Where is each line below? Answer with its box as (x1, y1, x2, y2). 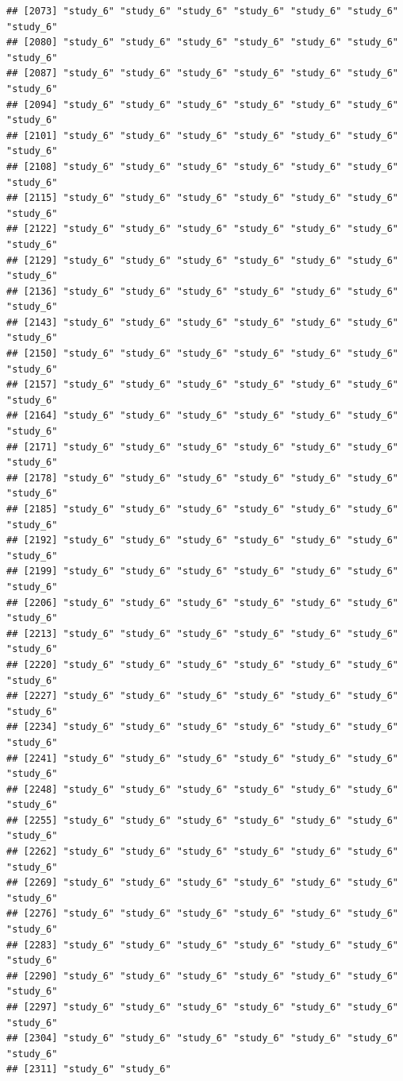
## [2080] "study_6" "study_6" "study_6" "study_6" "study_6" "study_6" (6, 37, 398, 48)
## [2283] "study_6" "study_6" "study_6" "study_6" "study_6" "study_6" (6, 939, 398, 951)
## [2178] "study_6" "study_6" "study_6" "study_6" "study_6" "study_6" (6, 472, 398, 484)
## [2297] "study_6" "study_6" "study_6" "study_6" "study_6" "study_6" (6, 1002, 398, 1013)
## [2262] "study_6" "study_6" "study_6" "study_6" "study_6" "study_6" (6, 846, 398, 858)
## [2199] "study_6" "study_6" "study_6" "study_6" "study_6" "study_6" (6, 566, 398, 577)
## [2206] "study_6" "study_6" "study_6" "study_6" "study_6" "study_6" (6, 596, 398, 608)
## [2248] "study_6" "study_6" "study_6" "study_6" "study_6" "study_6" (6, 783, 398, 795)
